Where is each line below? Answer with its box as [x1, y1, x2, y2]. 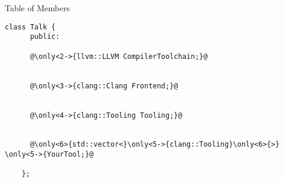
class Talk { [5, 22, 56, 31]
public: [30, 32, 60, 41]
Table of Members [5, 2, 70, 14]
